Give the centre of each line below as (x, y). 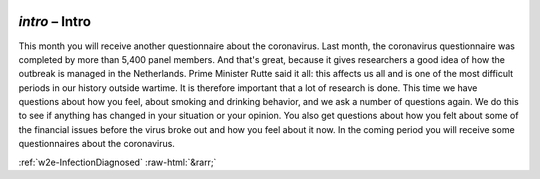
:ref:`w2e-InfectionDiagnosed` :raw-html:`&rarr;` (117, 162)
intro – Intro (55, 21)
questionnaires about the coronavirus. (96, 144)
